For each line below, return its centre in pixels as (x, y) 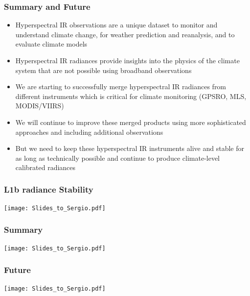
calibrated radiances (45, 167)
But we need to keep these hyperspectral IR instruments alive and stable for (130, 148)
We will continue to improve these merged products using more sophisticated (131, 122)
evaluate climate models (51, 44)
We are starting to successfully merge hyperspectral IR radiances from (121, 86)
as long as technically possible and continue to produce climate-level (118, 158)
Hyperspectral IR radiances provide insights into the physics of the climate (127, 60)
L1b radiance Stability (49, 189)
